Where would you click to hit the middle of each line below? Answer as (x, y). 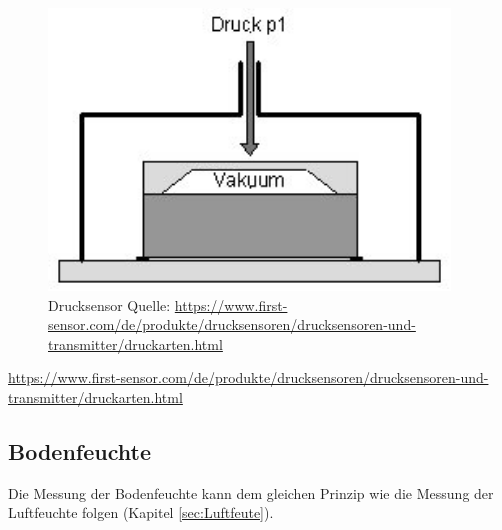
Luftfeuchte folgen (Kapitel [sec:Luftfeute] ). (141, 512)
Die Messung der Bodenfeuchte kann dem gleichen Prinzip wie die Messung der (251, 492)
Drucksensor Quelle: (109, 304)
